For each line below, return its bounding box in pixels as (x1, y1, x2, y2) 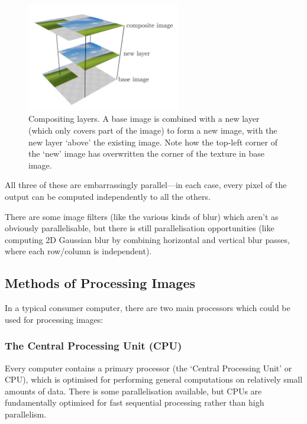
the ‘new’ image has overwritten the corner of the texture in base (28, 147, 264, 160)
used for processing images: (5, 313, 104, 325)
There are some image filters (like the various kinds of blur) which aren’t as (5, 210, 279, 222)
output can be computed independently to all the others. (5, 190, 211, 203)
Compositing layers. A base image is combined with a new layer (28, 112, 260, 125)
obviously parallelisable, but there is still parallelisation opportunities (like (5, 222, 274, 234)
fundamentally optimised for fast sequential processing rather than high (5, 396, 264, 409)
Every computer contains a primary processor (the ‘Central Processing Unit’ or (5, 361, 292, 374)
